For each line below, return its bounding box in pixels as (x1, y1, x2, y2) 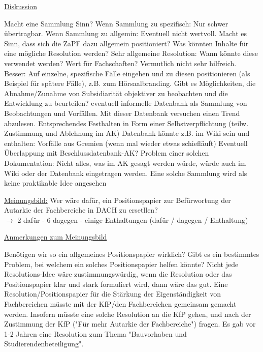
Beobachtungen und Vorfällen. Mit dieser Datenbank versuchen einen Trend (4, 107, 240, 118)
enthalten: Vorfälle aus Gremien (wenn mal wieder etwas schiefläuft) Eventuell (4, 137, 248, 148)
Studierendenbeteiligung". (4, 338, 84, 349)
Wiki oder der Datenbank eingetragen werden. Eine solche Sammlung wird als (4, 167, 247, 178)
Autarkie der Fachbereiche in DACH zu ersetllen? (4, 204, 158, 215)
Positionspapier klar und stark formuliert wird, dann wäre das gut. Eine (4, 278, 228, 289)
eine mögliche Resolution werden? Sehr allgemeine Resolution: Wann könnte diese (4, 48, 258, 58)
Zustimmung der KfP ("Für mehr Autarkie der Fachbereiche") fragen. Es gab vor (4, 318, 256, 329)
